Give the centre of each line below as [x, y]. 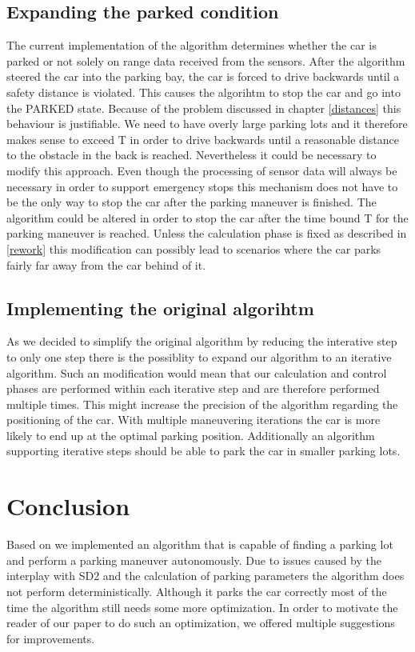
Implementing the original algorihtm [160, 308]
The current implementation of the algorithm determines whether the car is [192, 45]
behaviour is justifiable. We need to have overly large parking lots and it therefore [207, 124]
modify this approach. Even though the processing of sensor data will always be [202, 170]
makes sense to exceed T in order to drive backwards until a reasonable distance [203, 139]
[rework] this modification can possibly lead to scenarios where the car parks [194, 248]
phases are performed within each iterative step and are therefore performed [193, 388]
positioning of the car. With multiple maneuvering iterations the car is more [194, 420]
